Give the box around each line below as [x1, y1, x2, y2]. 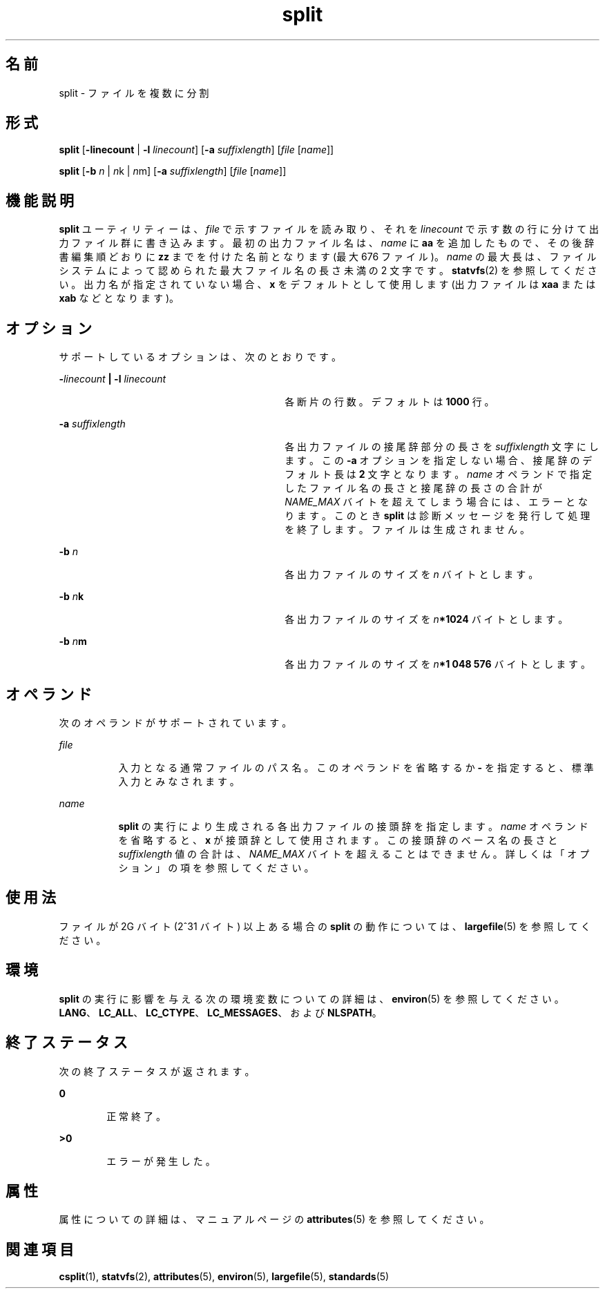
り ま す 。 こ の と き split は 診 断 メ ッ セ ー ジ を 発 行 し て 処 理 [285, 510, 590, 522]
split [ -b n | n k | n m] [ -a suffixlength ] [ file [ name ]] [59, 165, 287, 177]
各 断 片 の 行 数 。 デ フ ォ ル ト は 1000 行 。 [285, 396, 494, 408]
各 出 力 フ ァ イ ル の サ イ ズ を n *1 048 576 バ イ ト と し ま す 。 [285, 658, 591, 670]
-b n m [59, 635, 87, 648]
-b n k [59, 590, 84, 603]
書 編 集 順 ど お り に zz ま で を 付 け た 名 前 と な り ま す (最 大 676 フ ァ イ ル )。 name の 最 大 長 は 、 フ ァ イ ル [59, 251, 597, 263]
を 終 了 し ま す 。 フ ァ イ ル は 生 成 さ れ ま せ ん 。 [285, 523, 530, 536]
